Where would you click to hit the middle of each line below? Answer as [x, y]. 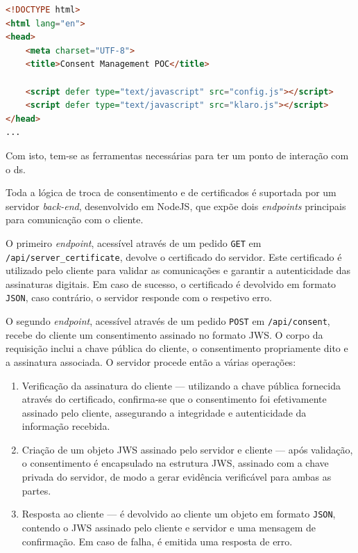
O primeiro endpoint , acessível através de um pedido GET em [134, 242]
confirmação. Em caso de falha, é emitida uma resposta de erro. [157, 541]
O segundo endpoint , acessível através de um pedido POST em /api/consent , [168, 321]
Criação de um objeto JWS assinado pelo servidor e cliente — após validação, [187, 449]
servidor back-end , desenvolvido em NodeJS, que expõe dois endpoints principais [176, 206]
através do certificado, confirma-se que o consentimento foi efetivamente [174, 399]
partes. [36, 490]
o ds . [16, 169]
